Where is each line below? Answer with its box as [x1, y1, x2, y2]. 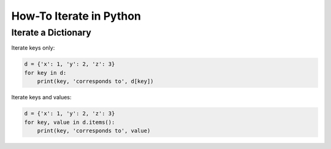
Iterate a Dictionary [11, 27, 91, 38]
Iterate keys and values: [11, 94, 72, 101]
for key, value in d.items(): [24, 118, 115, 126]
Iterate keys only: [11, 44, 55, 52]
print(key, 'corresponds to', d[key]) [37, 78, 154, 85]
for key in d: [24, 69, 67, 76]
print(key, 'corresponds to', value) [37, 127, 151, 134]
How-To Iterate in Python [11, 9, 141, 23]
